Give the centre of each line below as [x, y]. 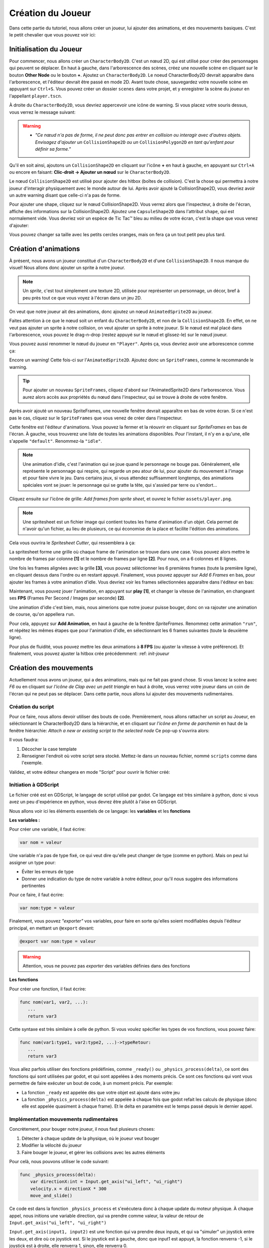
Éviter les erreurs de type [48, 872]
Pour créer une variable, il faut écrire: [47, 829]
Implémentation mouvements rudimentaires [64, 1119]
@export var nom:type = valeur [58, 941]
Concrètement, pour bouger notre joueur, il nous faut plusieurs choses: [82, 1129]
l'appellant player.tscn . [36, 96]
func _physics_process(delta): [58, 1175]
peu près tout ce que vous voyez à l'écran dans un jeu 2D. [82, 298]
